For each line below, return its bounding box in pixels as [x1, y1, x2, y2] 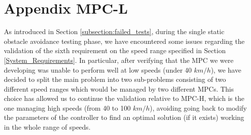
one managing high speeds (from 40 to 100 [4, 102, 131, 113]
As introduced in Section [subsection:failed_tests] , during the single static [4, 26, 225, 37]
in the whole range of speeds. [4, 122, 91, 132]
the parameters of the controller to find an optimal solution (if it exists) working [4, 112, 244, 122]
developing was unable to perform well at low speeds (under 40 [4, 64, 192, 75]
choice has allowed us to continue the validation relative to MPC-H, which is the [4, 93, 245, 103]
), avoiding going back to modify [150, 102, 247, 113]
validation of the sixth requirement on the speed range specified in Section [4, 45, 226, 56]
